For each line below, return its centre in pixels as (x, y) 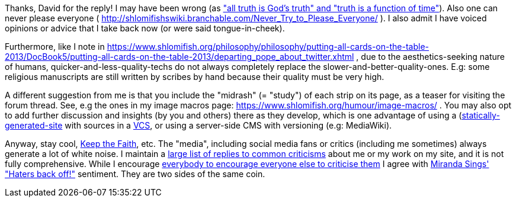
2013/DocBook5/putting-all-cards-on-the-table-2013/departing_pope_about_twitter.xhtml (180, 57)
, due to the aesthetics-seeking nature (431, 57)
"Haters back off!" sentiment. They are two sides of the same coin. (135, 174)
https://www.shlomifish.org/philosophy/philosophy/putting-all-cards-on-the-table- (268, 47)
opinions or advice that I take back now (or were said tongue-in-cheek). (145, 28)
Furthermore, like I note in (55, 47)
